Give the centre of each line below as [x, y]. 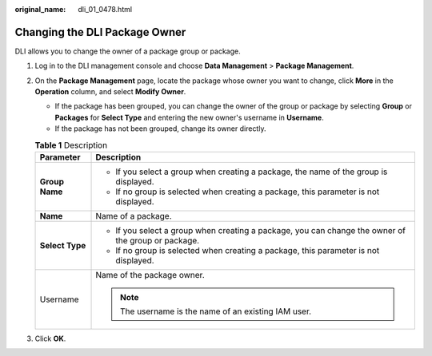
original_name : [40, 9]
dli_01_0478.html [105, 9]
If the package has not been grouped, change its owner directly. [160, 129]
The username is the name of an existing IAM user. [216, 311]
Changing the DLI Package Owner [100, 32]
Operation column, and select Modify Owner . [110, 92]
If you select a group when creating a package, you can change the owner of [261, 231]
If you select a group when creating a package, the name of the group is [252, 172]
